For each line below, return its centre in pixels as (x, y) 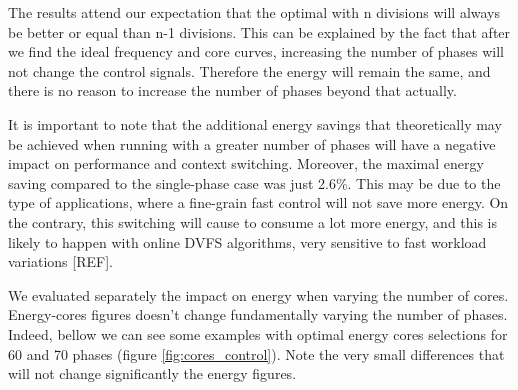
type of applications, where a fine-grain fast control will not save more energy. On (258, 202)
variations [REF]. (60, 261)
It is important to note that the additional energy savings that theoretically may (255, 123)
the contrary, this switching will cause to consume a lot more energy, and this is (253, 221)
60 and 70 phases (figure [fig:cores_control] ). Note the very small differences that (256, 353)
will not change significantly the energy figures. (152, 373)
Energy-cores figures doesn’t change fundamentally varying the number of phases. (258, 314)
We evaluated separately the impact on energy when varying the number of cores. (258, 294)
